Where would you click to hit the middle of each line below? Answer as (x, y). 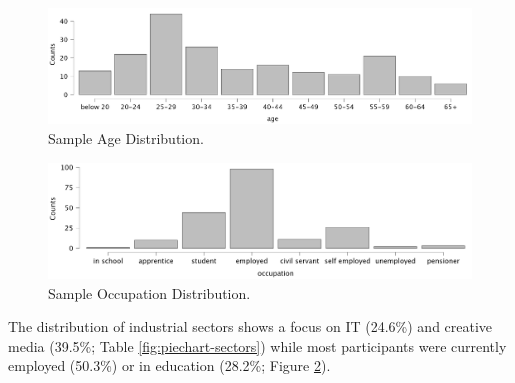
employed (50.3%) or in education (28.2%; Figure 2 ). (169, 365)
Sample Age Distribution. (126, 138)
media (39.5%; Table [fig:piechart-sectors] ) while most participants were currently (257, 345)
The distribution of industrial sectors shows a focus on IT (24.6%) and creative (250, 326)
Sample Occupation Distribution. (149, 292)
